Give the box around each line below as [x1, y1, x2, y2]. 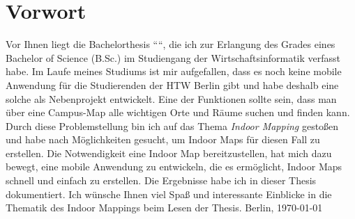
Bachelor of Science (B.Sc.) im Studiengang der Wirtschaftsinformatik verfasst [6, 50, 341, 65]
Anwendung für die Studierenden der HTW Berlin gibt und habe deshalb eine [6, 77, 339, 92]
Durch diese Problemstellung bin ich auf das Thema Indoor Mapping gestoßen [6, 118, 339, 133]
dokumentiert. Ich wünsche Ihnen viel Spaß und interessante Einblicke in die [6, 186, 332, 201]
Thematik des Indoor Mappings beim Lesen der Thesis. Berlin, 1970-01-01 [6, 200, 323, 215]
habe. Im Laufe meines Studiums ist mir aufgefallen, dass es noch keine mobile [6, 64, 342, 79]
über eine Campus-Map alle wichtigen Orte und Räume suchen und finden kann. [6, 105, 350, 120]
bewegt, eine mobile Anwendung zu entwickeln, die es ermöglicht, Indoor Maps [6, 159, 342, 174]
